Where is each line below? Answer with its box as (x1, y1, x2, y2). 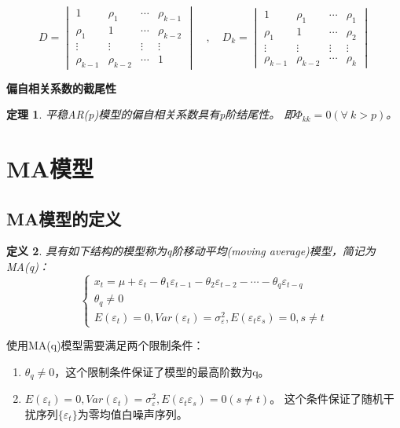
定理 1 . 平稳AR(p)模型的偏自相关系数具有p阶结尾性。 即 (6, 106, 295, 123)
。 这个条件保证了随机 (270, 390, 383, 407)
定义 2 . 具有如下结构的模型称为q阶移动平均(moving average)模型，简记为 (6, 243, 376, 259)
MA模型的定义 (6, 206, 122, 230)
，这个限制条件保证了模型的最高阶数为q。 (54, 363, 270, 379)
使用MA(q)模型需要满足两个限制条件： (6, 337, 204, 353)
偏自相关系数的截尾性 (6, 79, 116, 96)
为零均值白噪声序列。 (77, 405, 188, 422)
